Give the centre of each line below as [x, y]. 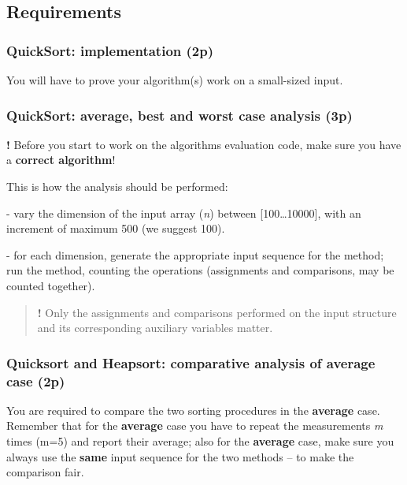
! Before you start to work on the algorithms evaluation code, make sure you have [204, 144]
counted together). [51, 285]
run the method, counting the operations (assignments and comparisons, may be [200, 270]
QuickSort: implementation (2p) [110, 50]
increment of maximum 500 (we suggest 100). [116, 228]
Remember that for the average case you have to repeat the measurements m [195, 425]
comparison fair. [45, 472]
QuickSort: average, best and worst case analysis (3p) [179, 115]
